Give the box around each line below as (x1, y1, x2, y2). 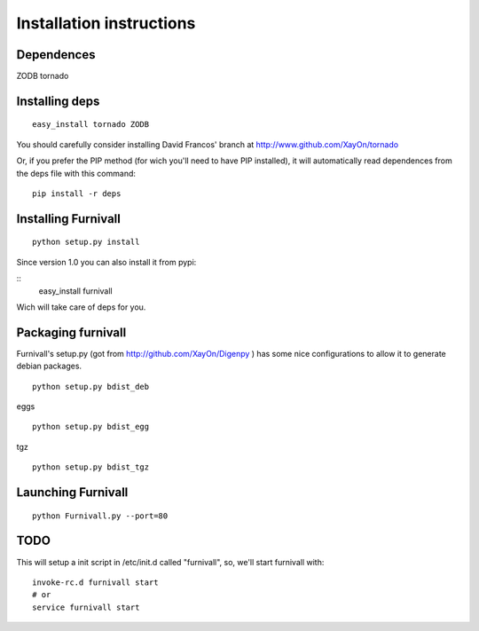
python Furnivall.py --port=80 (32, 510, 169, 521)
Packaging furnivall (16, 325, 127, 340)
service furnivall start (32, 602, 140, 612)
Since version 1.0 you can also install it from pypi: (16, 256, 197, 267)
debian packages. (16, 360, 82, 372)
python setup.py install (32, 237, 140, 248)
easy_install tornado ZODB (32, 120, 150, 130)
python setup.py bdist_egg (32, 422, 150, 432)
